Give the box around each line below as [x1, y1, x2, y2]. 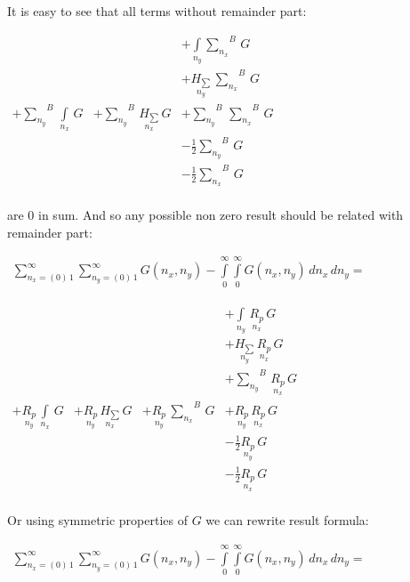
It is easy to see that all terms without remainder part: [7, 2, 307, 20]
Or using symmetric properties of [7, 511, 188, 529]
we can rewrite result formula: [205, 511, 369, 529]
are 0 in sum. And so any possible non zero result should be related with [7, 206, 404, 224]
